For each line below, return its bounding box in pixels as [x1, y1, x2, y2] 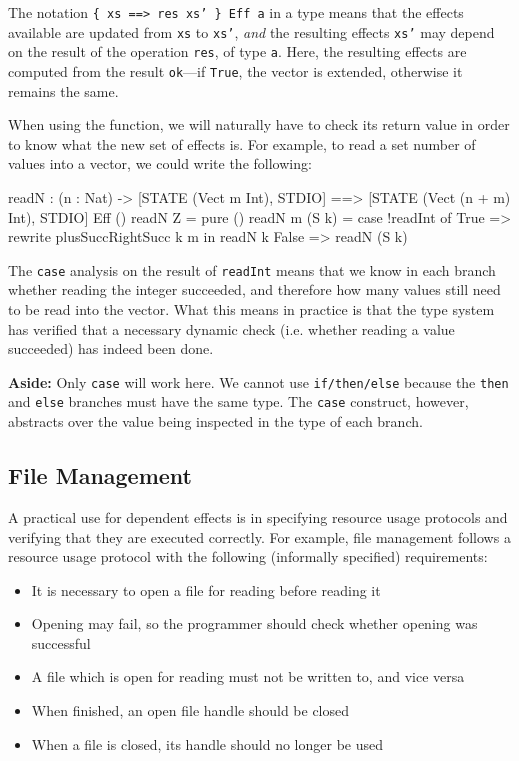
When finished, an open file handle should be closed [31, 700, 350, 721]
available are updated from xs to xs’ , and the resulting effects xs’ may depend [8, 21, 495, 42]
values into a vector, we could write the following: [8, 153, 312, 174]
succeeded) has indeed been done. [8, 338, 214, 359]
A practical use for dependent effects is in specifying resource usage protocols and [8, 506, 508, 527]
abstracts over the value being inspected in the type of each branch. [8, 411, 423, 432]
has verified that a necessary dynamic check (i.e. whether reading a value [8, 318, 455, 339]
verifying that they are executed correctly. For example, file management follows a [8, 526, 511, 547]
